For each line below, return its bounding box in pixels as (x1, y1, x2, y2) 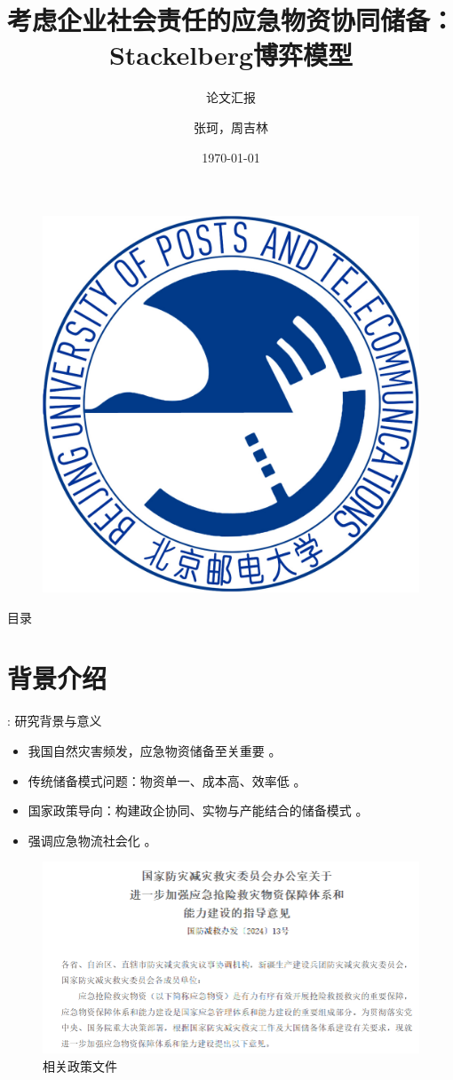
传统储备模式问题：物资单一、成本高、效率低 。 (28, 771, 306, 790)
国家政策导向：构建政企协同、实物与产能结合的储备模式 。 (28, 801, 369, 820)
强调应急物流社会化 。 (28, 830, 157, 849)
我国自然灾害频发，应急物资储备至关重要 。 (28, 742, 282, 759)
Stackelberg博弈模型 (108, 36, 354, 73)
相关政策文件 (43, 1056, 117, 1075)
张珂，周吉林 (194, 117, 268, 136)
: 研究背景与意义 (7, 711, 102, 730)
